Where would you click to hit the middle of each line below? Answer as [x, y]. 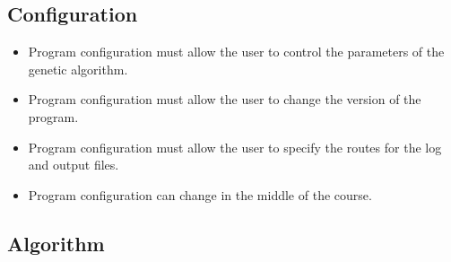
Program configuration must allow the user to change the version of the [225, 99]
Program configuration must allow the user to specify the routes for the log [235, 147]
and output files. [74, 165]
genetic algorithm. [78, 69]
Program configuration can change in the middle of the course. [200, 194]
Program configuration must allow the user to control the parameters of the [236, 52]
